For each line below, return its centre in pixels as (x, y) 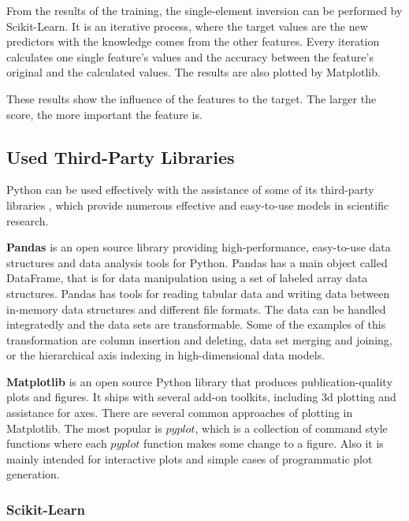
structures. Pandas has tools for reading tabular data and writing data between (198, 293)
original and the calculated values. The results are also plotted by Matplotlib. (193, 72)
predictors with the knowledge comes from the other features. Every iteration (193, 41)
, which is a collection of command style (291, 428)
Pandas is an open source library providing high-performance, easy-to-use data (199, 247)
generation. (33, 474)
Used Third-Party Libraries (121, 156)
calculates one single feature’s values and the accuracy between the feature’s (190, 56)
